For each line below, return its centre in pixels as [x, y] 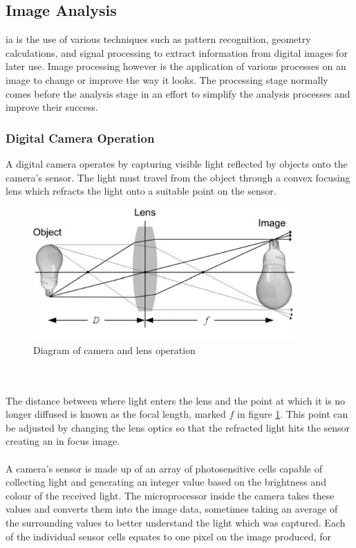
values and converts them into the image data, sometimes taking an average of [172, 509]
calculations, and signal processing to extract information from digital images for [177, 52]
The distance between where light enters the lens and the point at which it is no [176, 400]
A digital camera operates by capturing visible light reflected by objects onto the [177, 163]
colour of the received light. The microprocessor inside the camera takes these [170, 495]
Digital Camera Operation [80, 138]
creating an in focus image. [63, 441]
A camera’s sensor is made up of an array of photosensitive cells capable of [164, 468]
